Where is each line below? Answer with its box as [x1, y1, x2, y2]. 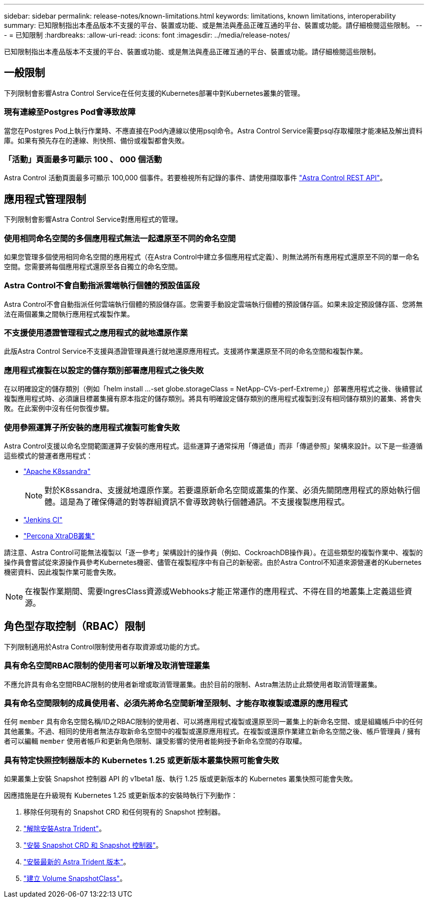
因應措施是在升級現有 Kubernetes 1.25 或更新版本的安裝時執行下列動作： [4, 791, 238, 800]
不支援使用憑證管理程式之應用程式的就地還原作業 [4, 328, 188, 338]
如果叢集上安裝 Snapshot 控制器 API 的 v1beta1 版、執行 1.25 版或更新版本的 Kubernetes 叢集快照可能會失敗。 [4, 774, 357, 783]
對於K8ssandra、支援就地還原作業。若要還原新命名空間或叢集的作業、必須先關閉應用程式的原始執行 [44, 485, 412, 495]
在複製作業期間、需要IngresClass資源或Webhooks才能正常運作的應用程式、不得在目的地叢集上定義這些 [25, 586, 405, 596]
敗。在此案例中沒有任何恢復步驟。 [4, 404, 113, 413]
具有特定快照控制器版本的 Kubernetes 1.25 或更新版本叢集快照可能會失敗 [4, 755, 279, 765]
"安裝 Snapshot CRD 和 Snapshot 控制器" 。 [23, 841, 163, 850]
